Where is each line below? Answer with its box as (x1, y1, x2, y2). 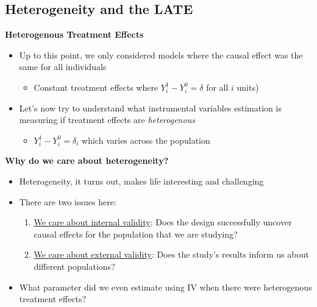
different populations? (34, 259, 115, 272)
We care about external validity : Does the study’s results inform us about (34, 248, 309, 261)
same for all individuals (19, 60, 107, 73)
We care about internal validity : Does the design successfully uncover (34, 216, 292, 228)
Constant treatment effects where (34, 80, 158, 93)
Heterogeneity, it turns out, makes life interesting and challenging (19, 174, 264, 187)
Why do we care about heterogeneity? (5, 154, 169, 167)
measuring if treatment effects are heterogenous (19, 113, 195, 126)
